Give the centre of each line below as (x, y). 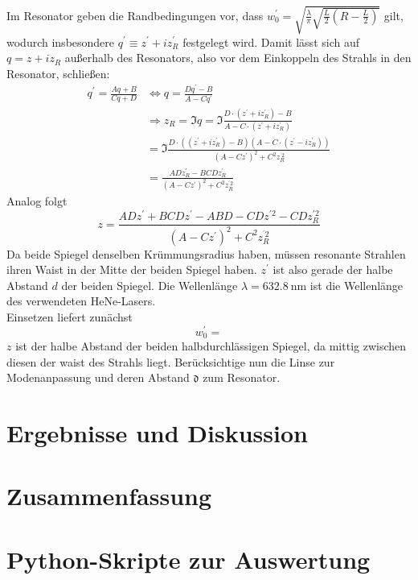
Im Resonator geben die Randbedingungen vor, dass (135, 15)
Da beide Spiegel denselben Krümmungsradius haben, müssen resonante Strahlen (206, 253)
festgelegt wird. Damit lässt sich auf (271, 41)
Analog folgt (37, 201)
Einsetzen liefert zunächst (70, 316)
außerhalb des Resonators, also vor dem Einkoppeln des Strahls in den (238, 58)
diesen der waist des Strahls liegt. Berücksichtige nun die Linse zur (171, 361)
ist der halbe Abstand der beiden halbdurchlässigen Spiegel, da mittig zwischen (211, 346)
